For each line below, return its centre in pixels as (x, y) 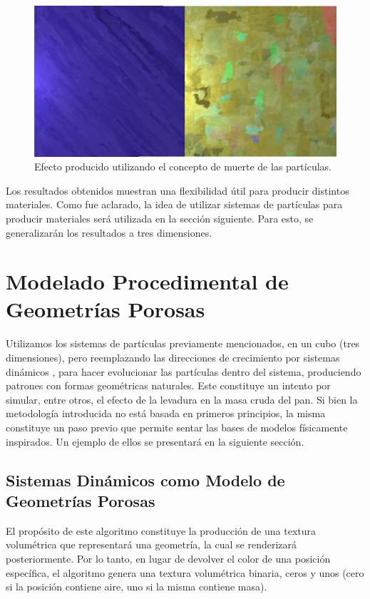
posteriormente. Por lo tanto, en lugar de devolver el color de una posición (168, 558)
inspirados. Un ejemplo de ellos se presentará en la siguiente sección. (155, 441)
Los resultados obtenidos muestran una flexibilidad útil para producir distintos (178, 190)
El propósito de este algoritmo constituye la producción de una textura (161, 530)
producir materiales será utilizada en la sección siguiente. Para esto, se (160, 218)
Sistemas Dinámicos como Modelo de (145, 480)
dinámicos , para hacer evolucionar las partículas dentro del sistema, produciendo (184, 371)
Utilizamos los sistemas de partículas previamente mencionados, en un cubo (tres (183, 343)
